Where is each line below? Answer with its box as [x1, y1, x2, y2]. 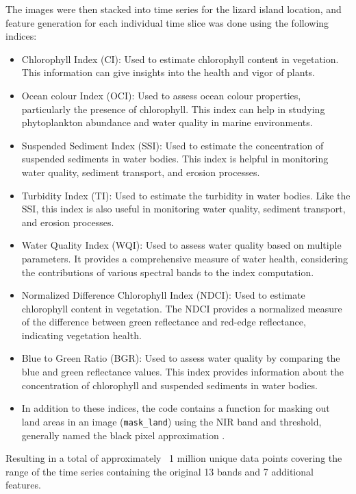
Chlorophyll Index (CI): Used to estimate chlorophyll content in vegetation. [21, 51, 339, 66]
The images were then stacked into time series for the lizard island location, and [5, 2, 342, 16]
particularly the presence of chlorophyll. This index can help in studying [21, 101, 325, 116]
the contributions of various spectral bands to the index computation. [21, 264, 314, 279]
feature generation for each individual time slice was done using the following [5, 15, 329, 29]
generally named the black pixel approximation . [21, 428, 225, 442]
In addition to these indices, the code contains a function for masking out [21, 401, 330, 415]
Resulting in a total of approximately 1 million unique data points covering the [5, 451, 342, 465]
